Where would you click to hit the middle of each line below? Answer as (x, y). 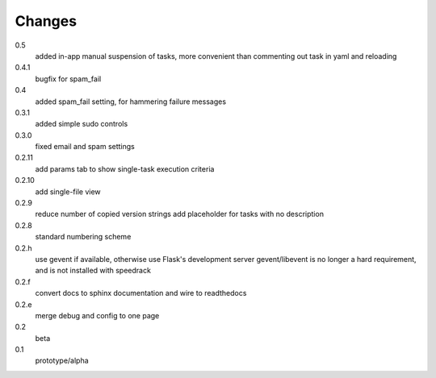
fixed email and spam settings (85, 147)
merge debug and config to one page (97, 315)
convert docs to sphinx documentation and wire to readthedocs (141, 293)
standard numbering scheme (83, 237)
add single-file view (68, 191)
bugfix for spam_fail (68, 79)
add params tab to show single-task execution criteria (125, 168)
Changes (46, 21)
